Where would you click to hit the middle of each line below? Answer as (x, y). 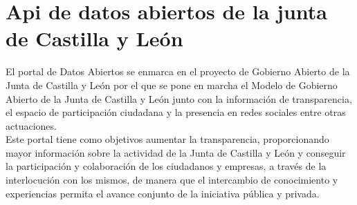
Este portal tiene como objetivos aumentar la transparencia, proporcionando (167, 139)
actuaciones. (31, 125)
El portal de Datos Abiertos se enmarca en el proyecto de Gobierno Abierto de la (178, 71)
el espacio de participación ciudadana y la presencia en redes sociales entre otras (176, 112)
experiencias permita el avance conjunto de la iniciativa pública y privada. (163, 193)
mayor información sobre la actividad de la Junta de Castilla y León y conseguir (176, 152)
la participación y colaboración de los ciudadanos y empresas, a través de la (166, 166)
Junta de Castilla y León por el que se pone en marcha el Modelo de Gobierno (172, 85)
